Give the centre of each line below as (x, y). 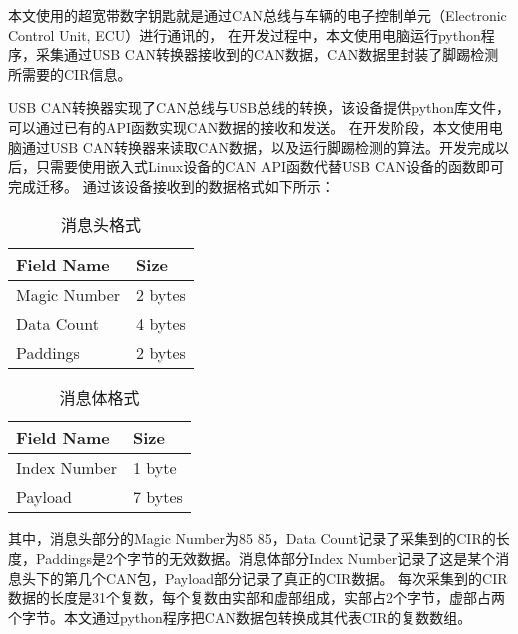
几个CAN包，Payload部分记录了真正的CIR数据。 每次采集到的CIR (292, 577)
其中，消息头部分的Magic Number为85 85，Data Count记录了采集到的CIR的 (252, 538)
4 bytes (161, 324)
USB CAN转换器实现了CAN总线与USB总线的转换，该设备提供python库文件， (259, 107)
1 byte (154, 468)
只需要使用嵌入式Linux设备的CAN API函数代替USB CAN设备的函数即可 (270, 166)
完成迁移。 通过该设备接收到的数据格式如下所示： (171, 185)
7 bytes (157, 497)
